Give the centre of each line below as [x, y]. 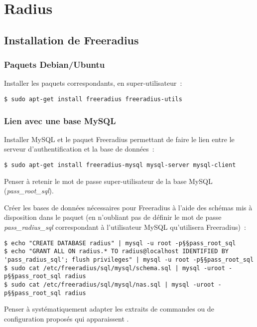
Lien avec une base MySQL [60, 120]
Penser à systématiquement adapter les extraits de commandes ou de [109, 309]
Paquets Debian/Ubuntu [55, 65]
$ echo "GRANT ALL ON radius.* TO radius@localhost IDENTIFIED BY [117, 251]
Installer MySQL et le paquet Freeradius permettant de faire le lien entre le [119, 139]
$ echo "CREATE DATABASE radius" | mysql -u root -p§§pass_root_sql [120, 243]
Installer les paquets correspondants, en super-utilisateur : [93, 83]
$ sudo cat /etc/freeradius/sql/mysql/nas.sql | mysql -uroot [109, 284]
